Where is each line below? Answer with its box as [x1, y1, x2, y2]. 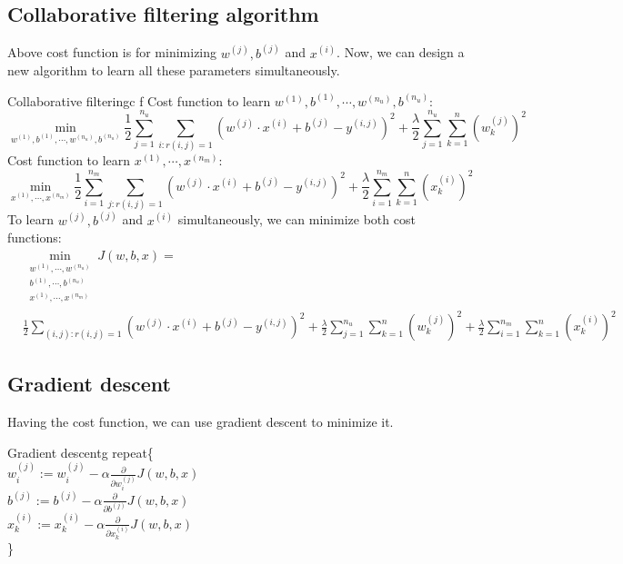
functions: [7, 228, 62, 247]
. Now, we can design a [337, 43, 465, 62]
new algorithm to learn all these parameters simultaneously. [7, 61, 340, 80]
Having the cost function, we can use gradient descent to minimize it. [7, 412, 394, 431]
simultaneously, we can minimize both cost [177, 210, 416, 229]
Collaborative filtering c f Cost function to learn [7, 91, 271, 110]
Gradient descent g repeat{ [7, 442, 154, 461]
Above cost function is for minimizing [7, 43, 217, 62]
